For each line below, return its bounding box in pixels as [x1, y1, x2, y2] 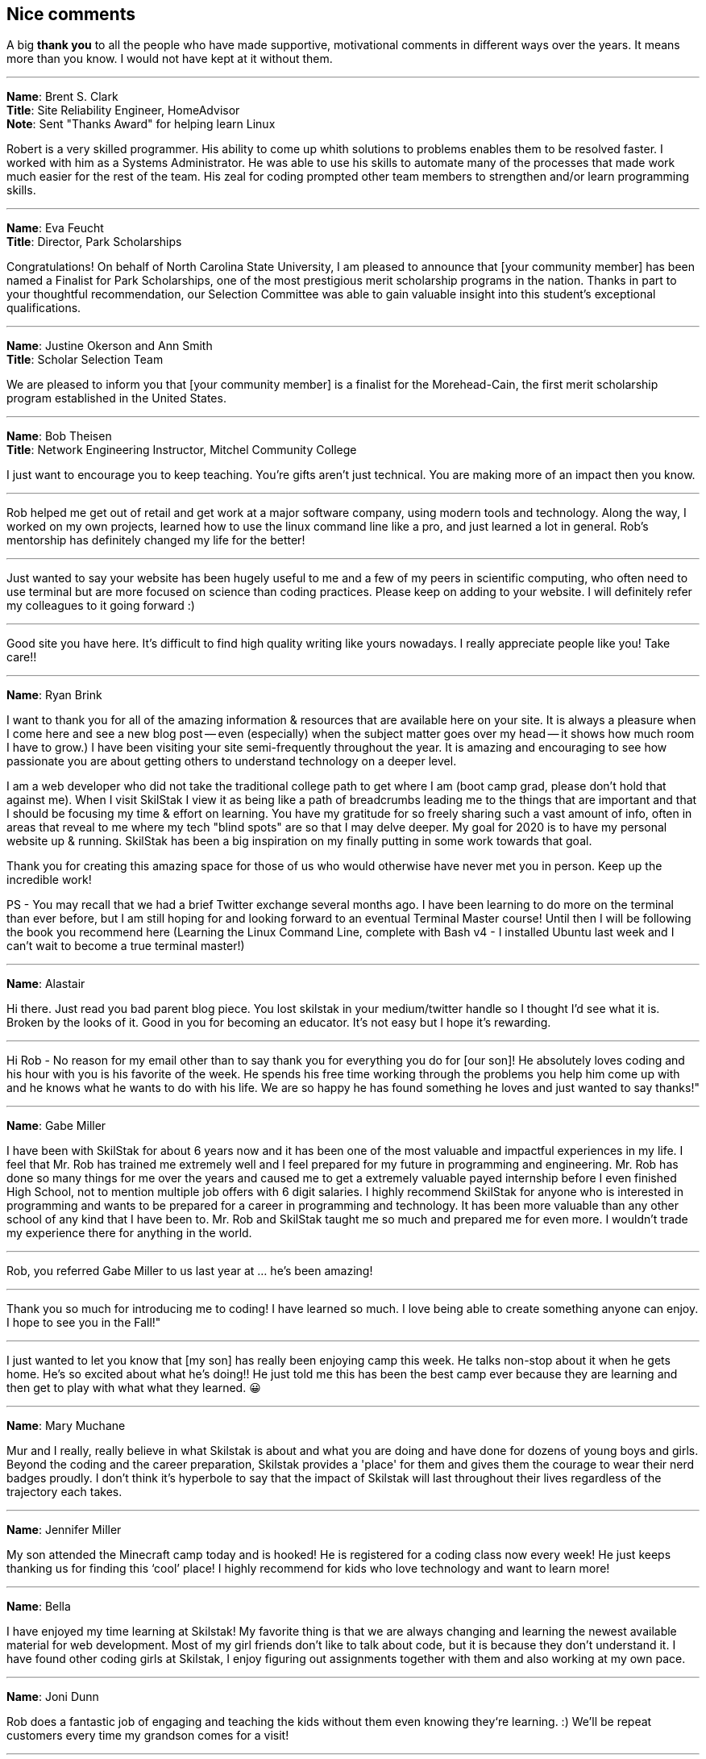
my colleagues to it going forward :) [6, 598, 195, 613]
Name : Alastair [6, 977, 85, 991]
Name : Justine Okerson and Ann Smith [6, 339, 213, 353]
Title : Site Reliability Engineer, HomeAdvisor [6, 103, 240, 118]
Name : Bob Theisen [6, 429, 112, 444]
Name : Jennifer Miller [6, 1523, 122, 1537]
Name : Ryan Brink [6, 688, 102, 702]
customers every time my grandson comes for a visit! [6, 1728, 289, 1743]
